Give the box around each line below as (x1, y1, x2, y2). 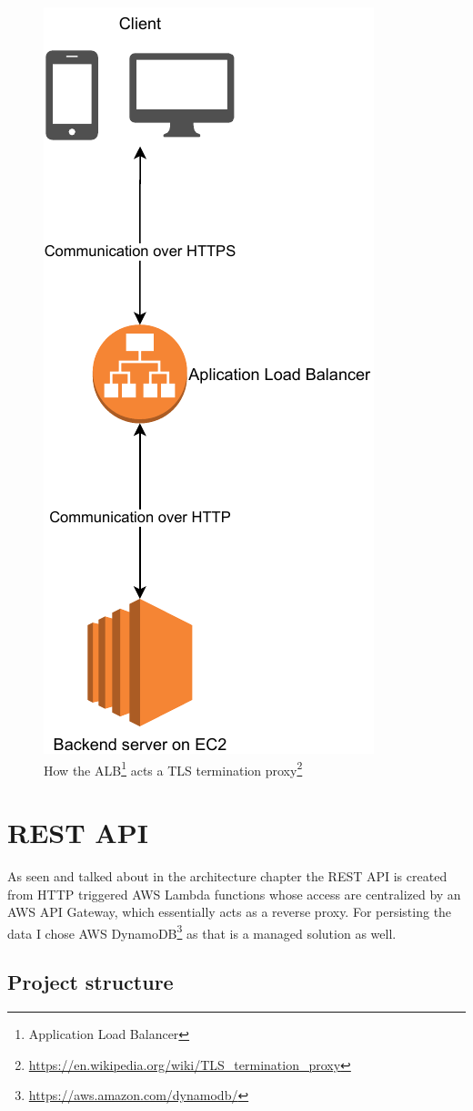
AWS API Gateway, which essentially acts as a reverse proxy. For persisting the (7, 902, 452, 921)
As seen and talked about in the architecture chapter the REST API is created (7, 866, 448, 885)
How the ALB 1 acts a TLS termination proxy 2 (44, 757, 303, 779)
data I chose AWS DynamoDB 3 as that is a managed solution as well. (7, 921, 397, 942)
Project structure (7, 968, 174, 996)
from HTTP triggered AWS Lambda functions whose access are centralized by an (7, 884, 461, 903)
